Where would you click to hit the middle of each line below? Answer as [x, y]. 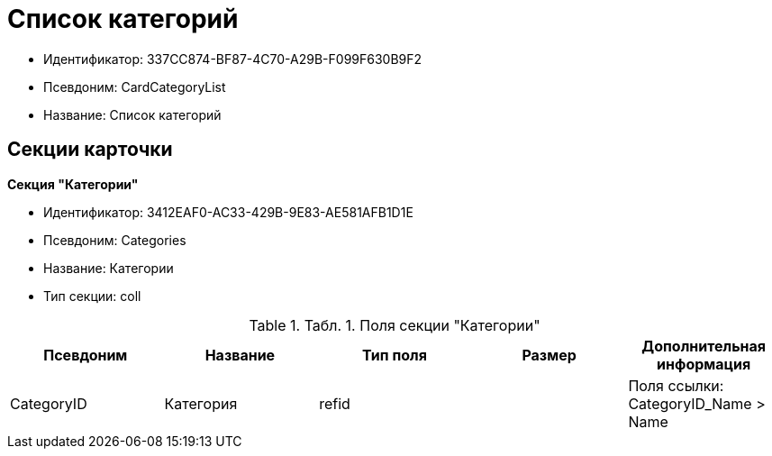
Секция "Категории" [73, 184]
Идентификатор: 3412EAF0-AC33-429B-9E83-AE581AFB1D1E [228, 212]
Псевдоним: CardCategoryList [135, 87]
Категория [201, 403]
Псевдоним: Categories [115, 240]
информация [704, 364]
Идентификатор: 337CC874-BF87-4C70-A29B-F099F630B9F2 [233, 59]
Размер [549, 355]
